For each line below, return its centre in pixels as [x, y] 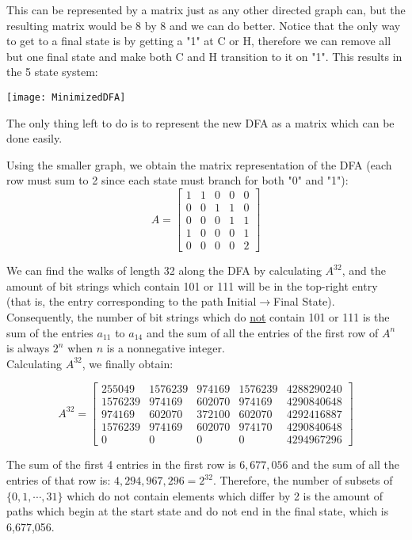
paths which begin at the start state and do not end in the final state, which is [198, 511]
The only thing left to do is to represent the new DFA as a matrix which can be [200, 122]
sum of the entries [50, 332]
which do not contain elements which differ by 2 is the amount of [225, 495]
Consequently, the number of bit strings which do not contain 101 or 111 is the [198, 316]
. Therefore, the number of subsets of [303, 480]
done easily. [34, 138]
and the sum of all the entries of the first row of [262, 332]
